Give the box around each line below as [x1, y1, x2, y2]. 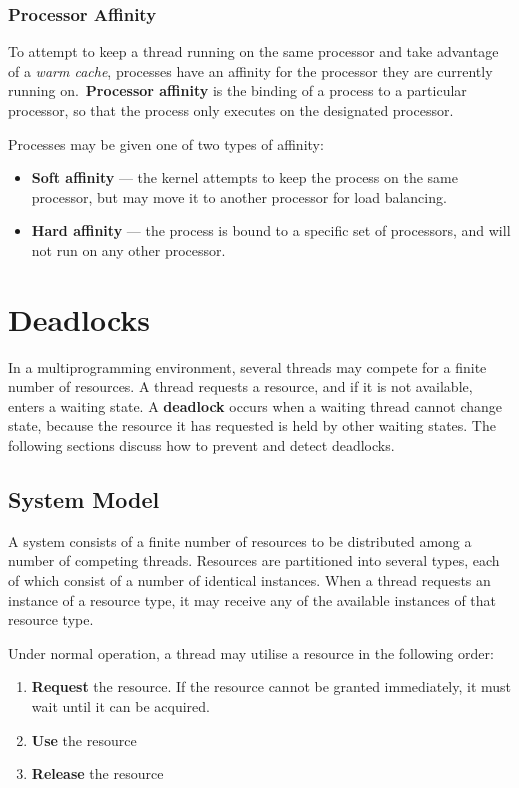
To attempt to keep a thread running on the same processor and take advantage [8, 41, 499, 62]
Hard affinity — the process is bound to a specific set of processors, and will [31, 220, 511, 241]
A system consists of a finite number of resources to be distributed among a [8, 530, 472, 551]
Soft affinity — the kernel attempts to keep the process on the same [31, 167, 458, 188]
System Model [8, 484, 160, 515]
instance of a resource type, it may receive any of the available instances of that [8, 589, 497, 610]
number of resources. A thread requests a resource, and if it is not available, [8, 376, 473, 397]
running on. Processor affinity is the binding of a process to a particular [8, 80, 467, 101]
